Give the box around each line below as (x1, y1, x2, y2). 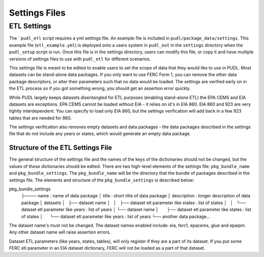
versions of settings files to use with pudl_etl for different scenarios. (9, 56, 151, 62)
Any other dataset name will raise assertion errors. (9, 229, 111, 235)
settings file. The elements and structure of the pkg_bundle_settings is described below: (9, 177, 195, 183)
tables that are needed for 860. (9, 115, 72, 121)
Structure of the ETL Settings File (9, 143, 112, 152)
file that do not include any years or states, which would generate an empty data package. (9, 131, 191, 137)
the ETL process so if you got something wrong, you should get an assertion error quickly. (9, 86, 191, 92)
